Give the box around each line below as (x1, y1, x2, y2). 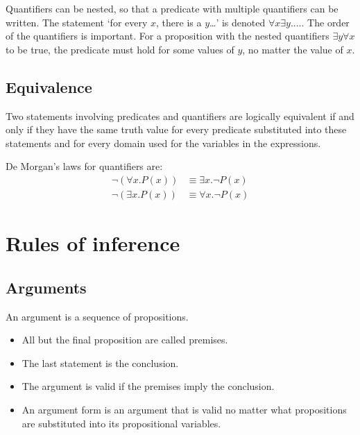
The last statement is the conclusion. (22, 355, 179, 370)
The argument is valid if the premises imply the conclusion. (22, 379, 275, 393)
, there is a (156, 15, 202, 29)
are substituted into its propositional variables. (22, 416, 221, 430)
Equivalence (6, 76, 92, 97)
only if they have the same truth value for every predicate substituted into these (6, 122, 347, 137)
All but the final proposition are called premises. (22, 332, 228, 347)
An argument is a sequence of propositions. (6, 309, 189, 323)
